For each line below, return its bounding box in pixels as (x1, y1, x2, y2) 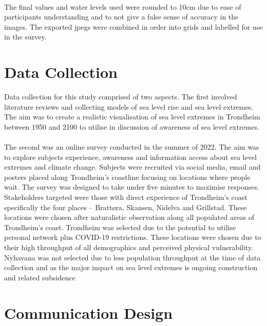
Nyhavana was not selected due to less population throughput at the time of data (4, 252, 261, 262)
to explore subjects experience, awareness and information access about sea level (4, 151, 257, 162)
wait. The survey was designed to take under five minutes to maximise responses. (4, 181, 259, 192)
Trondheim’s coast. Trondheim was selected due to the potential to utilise (4, 221, 236, 232)
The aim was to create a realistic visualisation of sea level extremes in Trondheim (4, 111, 260, 122)
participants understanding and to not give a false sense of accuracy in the (4, 11, 239, 22)
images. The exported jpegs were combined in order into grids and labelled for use (4, 21, 263, 32)
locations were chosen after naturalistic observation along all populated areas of (4, 212, 255, 222)
